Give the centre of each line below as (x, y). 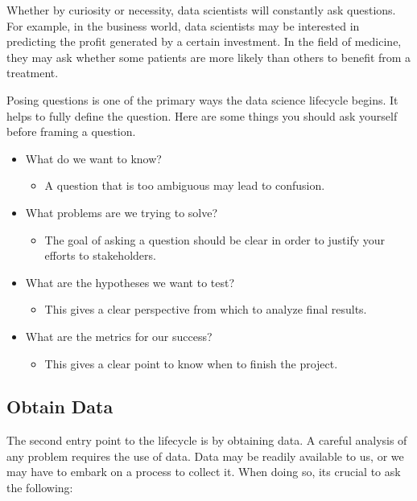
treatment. (33, 73)
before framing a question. (71, 131)
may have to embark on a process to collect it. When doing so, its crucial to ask (204, 472)
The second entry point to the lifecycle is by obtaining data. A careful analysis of (207, 440)
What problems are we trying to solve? (122, 212)
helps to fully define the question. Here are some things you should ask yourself (202, 115)
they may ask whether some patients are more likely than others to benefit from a (209, 57)
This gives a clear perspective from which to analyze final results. (206, 309)
